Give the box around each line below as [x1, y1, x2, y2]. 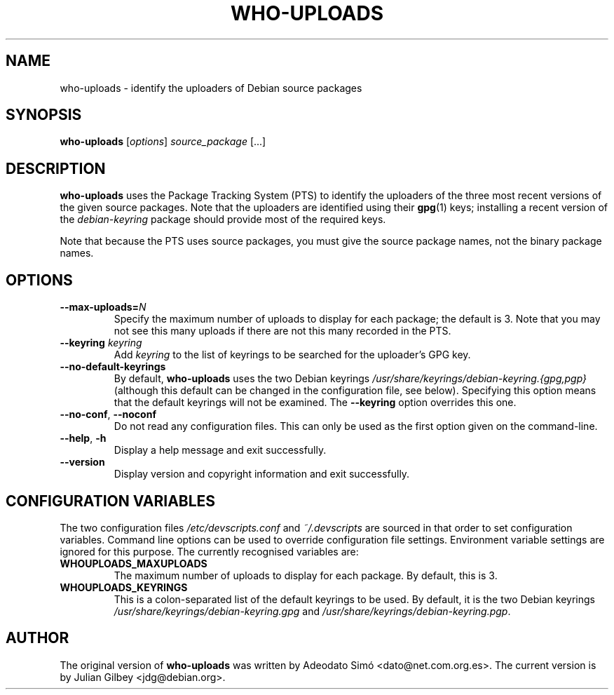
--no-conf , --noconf [60, 408, 156, 421]
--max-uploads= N [60, 301, 146, 313]
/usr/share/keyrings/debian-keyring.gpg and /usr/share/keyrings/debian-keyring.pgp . [114, 605, 511, 617]
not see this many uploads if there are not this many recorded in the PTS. [114, 325, 451, 337]
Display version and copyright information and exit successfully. [114, 468, 410, 480]
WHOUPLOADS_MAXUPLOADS [60, 557, 207, 569]
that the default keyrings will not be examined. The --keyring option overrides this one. [114, 396, 517, 409]
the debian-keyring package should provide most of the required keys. [60, 213, 386, 226]
